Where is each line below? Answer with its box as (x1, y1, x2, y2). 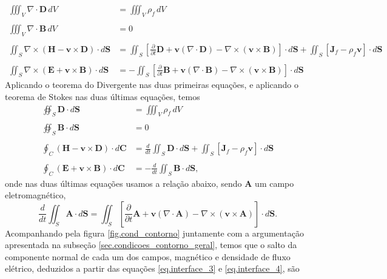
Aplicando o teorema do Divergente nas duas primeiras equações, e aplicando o (5, 78, 299, 91)
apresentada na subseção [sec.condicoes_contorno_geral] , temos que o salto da (5, 238, 297, 251)
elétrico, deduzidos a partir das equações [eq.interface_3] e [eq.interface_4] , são (5, 262, 300, 275)
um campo (255, 176, 294, 189)
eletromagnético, (5, 189, 66, 201)
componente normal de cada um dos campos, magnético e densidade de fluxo (5, 250, 291, 263)
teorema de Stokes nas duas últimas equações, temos (5, 90, 200, 103)
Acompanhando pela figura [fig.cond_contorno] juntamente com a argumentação (5, 226, 304, 239)
